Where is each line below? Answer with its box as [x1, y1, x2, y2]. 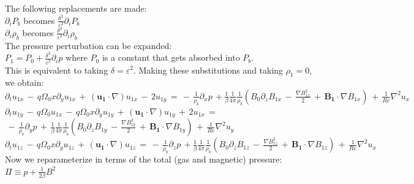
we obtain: [5, 76, 44, 89]
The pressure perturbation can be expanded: [5, 39, 172, 52]
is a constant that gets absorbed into [102, 51, 240, 64]
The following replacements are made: [5, 2, 147, 14]
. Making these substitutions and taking [133, 63, 284, 76]
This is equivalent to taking [5, 63, 108, 76]
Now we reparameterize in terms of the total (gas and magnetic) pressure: [5, 153, 282, 166]
